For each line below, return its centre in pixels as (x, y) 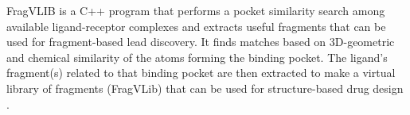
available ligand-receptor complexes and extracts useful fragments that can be (196, 26)
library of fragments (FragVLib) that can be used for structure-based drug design (205, 88)
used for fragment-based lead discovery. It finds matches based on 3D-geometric (201, 42)
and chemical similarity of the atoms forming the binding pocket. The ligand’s (197, 57)
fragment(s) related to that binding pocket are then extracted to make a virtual (201, 73)
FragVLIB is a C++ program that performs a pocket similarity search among (196, 10)
